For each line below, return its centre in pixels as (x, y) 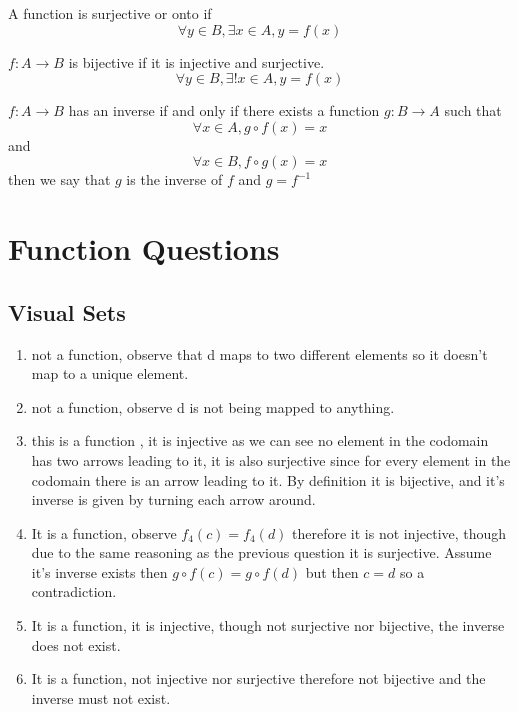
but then (332, 571)
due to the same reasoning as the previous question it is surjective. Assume (261, 552)
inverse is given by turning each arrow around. (173, 499)
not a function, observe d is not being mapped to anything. (213, 406)
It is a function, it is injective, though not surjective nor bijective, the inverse (268, 625)
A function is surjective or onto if (110, 13)
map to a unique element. (110, 373)
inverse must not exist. (101, 697)
